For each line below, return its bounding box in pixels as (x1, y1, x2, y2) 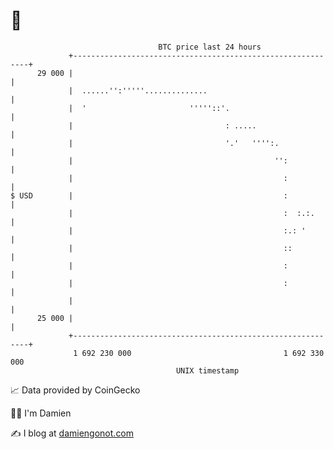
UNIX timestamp (175, 365, 240, 376)
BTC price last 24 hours (158, 42, 262, 52)
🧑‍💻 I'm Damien (10, 407, 72, 419)
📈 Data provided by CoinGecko (10, 384, 141, 396)
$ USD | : (10, 190, 288, 201)
